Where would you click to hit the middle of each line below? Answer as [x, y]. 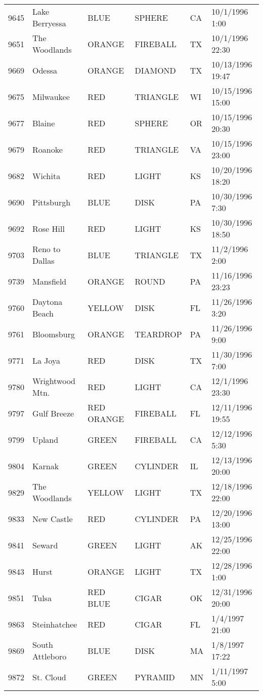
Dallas [43, 260]
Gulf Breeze [53, 413]
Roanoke [48, 149]
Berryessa [49, 23]
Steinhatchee [55, 624]
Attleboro [50, 656]
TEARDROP [158, 334]
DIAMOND [155, 70]
